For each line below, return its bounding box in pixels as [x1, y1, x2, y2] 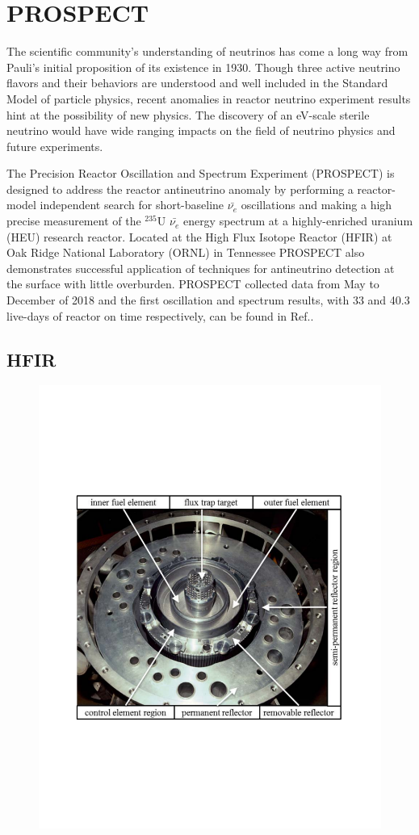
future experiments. [6, 137, 103, 154]
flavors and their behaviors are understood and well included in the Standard [6, 74, 388, 91]
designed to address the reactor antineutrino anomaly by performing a [6, 180, 354, 197]
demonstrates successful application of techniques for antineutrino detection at [6, 259, 395, 276]
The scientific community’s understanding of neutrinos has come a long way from [6, 43, 409, 60]
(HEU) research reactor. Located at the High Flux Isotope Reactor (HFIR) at [6, 228, 392, 245]
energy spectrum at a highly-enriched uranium [182, 212, 413, 229]
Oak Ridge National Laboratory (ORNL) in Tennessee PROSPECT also [6, 244, 365, 261]
